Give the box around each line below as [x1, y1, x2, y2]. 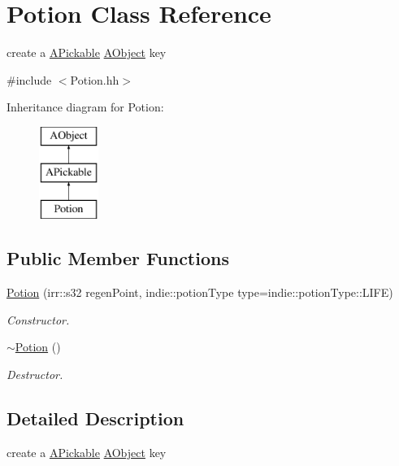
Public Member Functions [7, 246, 229, 271]
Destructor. [7, 365, 63, 382]
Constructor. [7, 311, 70, 328]
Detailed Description [7, 405, 184, 430]
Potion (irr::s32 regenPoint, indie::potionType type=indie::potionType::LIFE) [7, 284, 393, 301]
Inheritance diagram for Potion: [7, 98, 164, 115]
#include [7, 71, 52, 88]
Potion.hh [70, 71, 119, 88]
